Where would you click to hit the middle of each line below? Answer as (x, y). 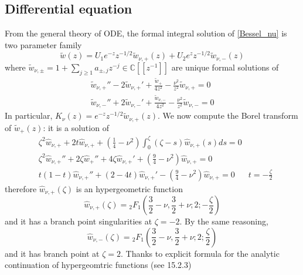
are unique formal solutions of (225, 67)
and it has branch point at (52, 253)
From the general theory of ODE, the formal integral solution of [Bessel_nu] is (146, 33)
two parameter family (43, 44)
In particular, (29, 115)
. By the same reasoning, (224, 221)
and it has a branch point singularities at (79, 221)
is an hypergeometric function (129, 188)
